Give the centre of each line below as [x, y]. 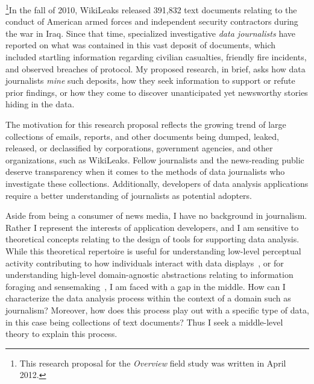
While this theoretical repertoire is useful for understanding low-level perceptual [153, 250]
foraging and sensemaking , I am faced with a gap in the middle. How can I [146, 286]
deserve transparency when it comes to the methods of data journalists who [145, 172]
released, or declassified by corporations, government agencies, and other [139, 148]
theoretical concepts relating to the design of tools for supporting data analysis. [152, 239]
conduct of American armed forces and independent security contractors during [152, 21]
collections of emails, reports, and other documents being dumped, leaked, [142, 136]
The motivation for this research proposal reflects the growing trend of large [146, 124]
